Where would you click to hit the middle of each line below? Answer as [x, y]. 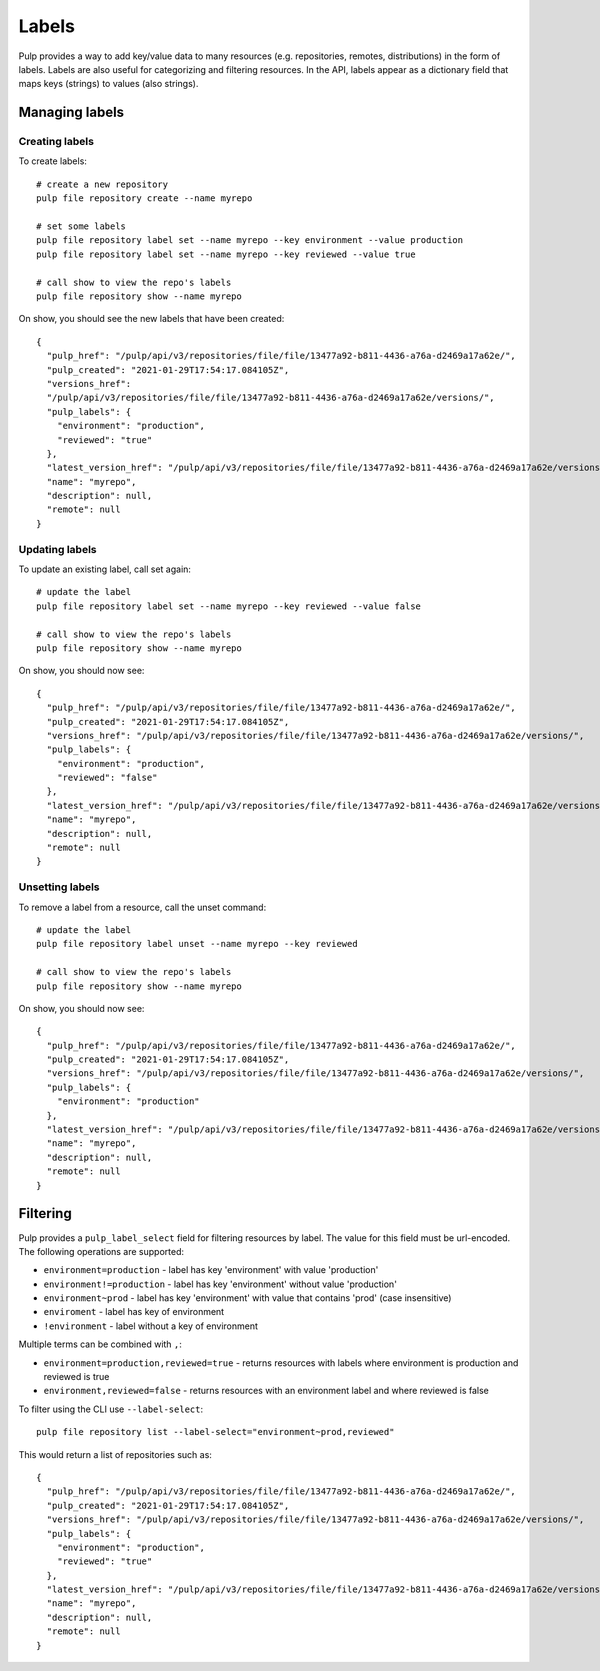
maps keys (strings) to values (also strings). [108, 84]
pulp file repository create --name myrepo [144, 198]
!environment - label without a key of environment [151, 1326]
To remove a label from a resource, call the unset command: [142, 907]
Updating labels [57, 549]
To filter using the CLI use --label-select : [111, 1409]
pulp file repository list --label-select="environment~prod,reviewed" [215, 1432]
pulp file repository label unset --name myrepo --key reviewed [197, 944]
